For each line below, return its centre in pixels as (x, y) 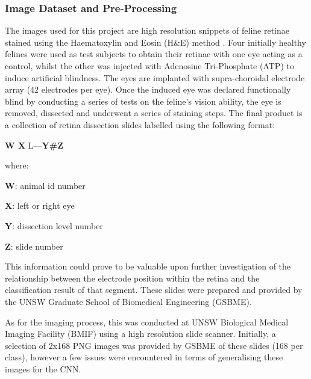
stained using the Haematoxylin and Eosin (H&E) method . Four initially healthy (155, 42)
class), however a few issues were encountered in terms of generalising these (144, 357)
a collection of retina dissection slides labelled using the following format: (140, 124)
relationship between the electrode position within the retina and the (132, 278)
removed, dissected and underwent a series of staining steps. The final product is (154, 113)
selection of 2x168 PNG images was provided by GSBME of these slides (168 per (154, 345)
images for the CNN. (43, 368)
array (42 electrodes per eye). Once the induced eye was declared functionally (148, 89)
